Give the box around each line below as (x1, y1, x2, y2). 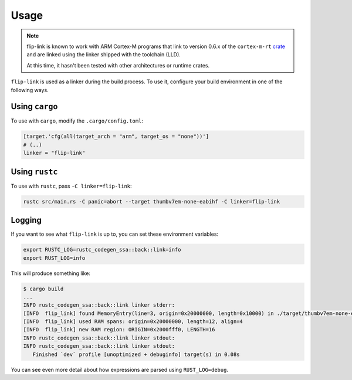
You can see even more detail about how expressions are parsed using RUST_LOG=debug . (11, 366, 229, 373)
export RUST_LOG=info (23, 255, 86, 261)
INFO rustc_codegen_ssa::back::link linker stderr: (23, 302, 175, 308)
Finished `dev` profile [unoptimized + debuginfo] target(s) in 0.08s (32, 351, 240, 358)
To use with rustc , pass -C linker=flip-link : (11, 182, 132, 189)
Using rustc (11, 167, 58, 177)
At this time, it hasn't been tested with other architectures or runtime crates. (26, 62, 210, 69)
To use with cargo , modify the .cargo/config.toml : (11, 117, 144, 124)
